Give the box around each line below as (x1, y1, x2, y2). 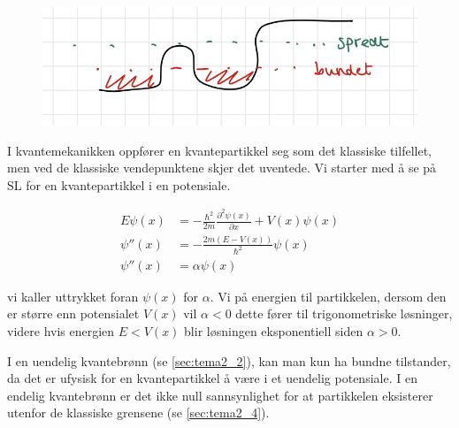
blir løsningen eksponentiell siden (184, 322, 363, 340)
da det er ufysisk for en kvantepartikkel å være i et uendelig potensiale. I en (7, 369, 417, 387)
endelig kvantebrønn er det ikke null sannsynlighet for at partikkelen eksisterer (7, 386, 433, 404)
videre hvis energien (7, 322, 115, 340)
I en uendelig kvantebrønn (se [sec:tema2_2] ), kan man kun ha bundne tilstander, (7, 351, 451, 370)
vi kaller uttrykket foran (7, 287, 139, 305)
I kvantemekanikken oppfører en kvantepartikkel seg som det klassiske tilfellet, (7, 141, 432, 159)
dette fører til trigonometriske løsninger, (235, 304, 453, 323)
